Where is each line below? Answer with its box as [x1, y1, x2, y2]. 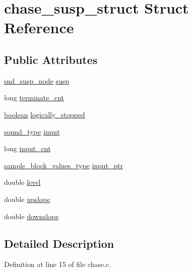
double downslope [4, 211, 59, 221]
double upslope [4, 193, 50, 204]
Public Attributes [4, 51, 98, 67]
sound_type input [4, 126, 60, 137]
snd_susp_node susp [4, 75, 70, 86]
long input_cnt [4, 143, 51, 154]
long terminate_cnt [4, 92, 65, 103]
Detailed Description [4, 235, 114, 251]
